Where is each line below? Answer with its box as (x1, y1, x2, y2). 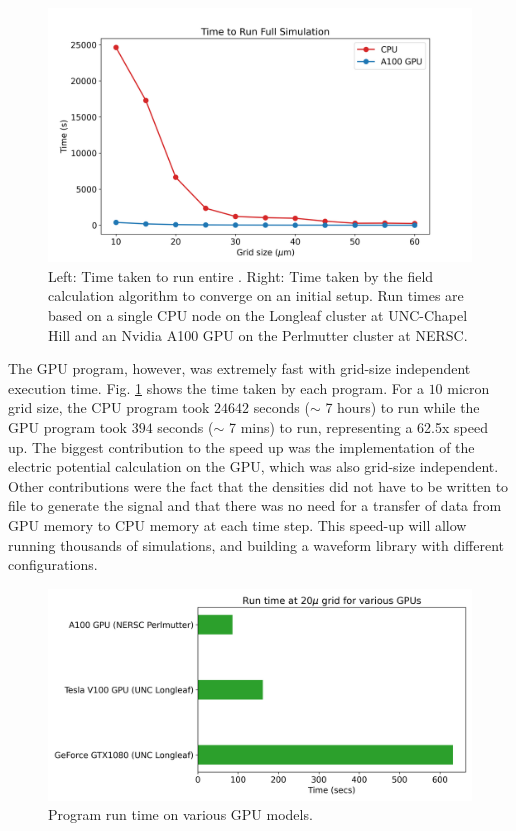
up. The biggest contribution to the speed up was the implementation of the (8, 436, 475, 457)
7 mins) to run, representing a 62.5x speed (228, 416, 488, 437)
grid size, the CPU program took (8, 397, 210, 418)
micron (447, 377, 490, 398)
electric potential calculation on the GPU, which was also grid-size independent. (8, 456, 499, 477)
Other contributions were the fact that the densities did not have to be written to (8, 475, 509, 496)
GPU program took (8, 416, 127, 437)
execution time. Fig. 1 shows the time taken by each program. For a (8, 377, 424, 398)
